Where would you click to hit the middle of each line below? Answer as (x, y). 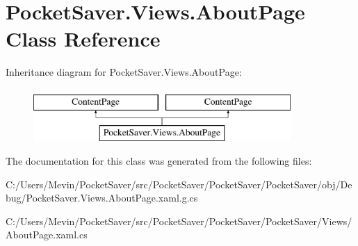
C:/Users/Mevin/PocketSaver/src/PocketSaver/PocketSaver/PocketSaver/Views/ (179, 221)
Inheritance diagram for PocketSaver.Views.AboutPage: (124, 72)
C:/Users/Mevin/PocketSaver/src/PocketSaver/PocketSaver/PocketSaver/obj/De (179, 184)
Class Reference (83, 39)
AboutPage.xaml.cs (47, 235)
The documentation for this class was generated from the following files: (159, 161)
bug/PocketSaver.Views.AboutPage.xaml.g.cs (102, 198)
